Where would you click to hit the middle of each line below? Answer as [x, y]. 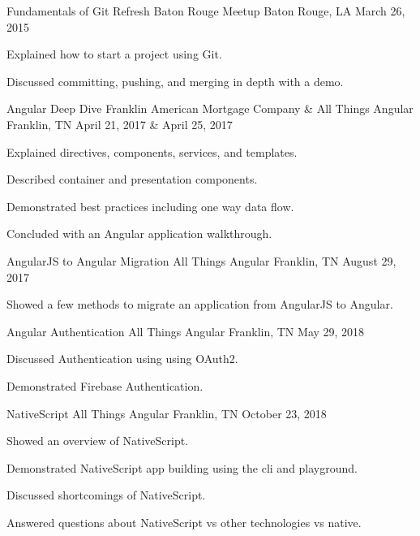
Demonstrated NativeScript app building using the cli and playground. [182, 467]
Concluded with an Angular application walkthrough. [139, 233]
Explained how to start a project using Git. [114, 54]
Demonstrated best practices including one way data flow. [150, 206]
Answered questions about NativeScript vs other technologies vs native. [184, 522]
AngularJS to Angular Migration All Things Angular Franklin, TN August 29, [201, 260]
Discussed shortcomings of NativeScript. [106, 495]
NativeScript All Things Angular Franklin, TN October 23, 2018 [167, 413]
